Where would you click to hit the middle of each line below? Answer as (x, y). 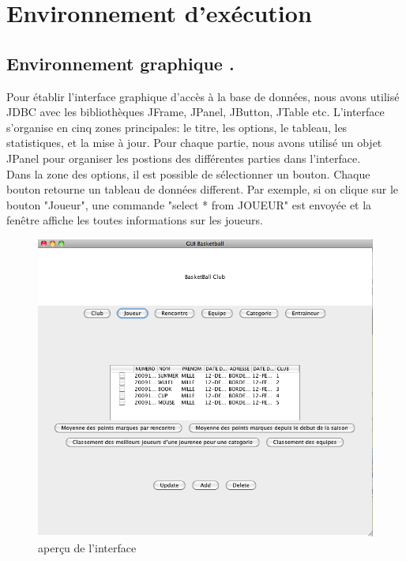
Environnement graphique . (120, 63)
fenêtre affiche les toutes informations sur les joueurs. (135, 220)
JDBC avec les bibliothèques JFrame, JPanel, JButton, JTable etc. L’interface (195, 112)
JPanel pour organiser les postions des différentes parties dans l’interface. (184, 158)
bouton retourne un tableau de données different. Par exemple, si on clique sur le (203, 189)
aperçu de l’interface (87, 547)
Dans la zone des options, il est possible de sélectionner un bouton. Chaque (188, 173)
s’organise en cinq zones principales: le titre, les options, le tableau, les (177, 127)
